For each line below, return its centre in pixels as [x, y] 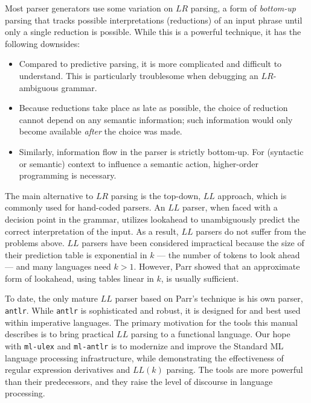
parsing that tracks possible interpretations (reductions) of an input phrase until [154, 20]
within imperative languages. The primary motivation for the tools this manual [151, 322]
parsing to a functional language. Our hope [210, 334]
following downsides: [43, 43]
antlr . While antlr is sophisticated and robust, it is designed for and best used [153, 310]
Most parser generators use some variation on [89, 8]
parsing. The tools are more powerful [235, 370]
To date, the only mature [52, 298]
